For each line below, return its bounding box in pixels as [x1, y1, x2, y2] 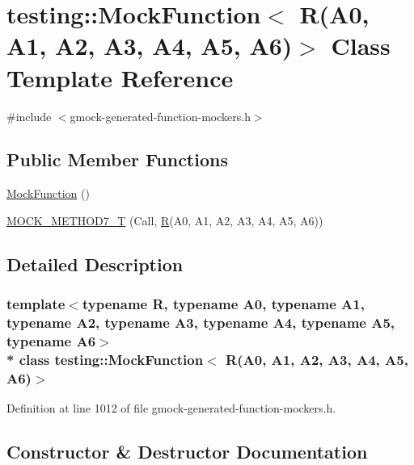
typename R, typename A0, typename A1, [82, 294, 365, 314]
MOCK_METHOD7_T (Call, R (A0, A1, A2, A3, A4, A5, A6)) [6, 212, 323, 228]
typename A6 [6, 331, 96, 351]
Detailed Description [6, 251, 184, 276]
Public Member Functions [6, 147, 228, 172]
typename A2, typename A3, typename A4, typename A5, [6, 312, 395, 333]
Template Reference [6, 61, 234, 94]
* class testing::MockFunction [6, 349, 204, 369]
